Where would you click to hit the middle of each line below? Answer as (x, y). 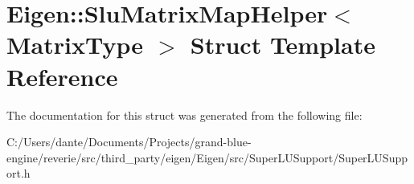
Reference (62, 76)
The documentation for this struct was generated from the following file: (184, 114)
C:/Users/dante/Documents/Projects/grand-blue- (129, 142)
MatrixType (75, 45)
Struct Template (283, 45)
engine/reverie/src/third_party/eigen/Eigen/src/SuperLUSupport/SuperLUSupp (207, 157)
